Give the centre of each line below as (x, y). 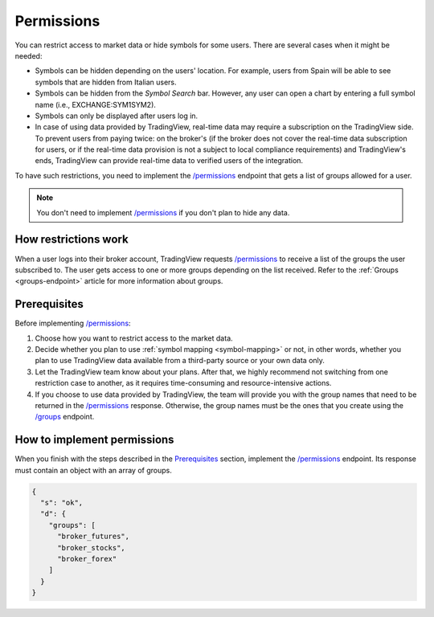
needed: (29, 55)
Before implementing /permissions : (73, 323)
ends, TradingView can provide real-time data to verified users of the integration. (169, 161)
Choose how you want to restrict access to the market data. (134, 338)
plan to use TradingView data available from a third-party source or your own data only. (180, 361)
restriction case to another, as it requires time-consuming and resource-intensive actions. (183, 383)
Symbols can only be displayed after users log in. (117, 116)
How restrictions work (72, 240)
